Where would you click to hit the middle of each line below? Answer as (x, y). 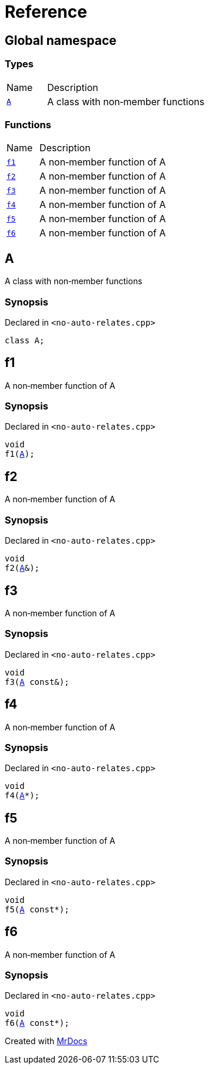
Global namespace (61, 40)
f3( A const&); (37, 682)
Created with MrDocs (46, 1041)
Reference (46, 12)
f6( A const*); (37, 1023)
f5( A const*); (37, 909)
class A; (25, 340)
